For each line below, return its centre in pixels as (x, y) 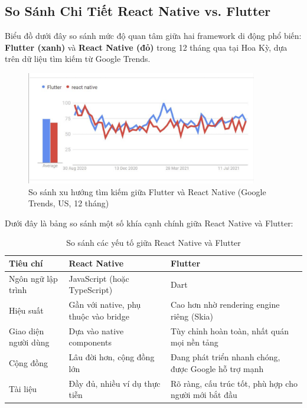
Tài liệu (23, 389)
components (90, 342)
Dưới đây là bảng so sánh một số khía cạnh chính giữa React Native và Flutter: (149, 223)
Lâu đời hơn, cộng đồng (112, 357)
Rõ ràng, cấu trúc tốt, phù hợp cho (234, 383)
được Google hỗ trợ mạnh (217, 368)
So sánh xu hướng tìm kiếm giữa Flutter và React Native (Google (147, 191)
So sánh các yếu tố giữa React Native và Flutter (153, 243)
